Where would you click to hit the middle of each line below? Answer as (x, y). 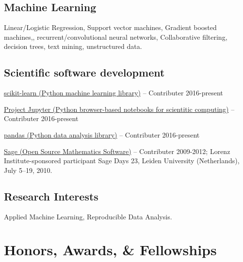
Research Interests (51, 196)
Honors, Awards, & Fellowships (110, 250)
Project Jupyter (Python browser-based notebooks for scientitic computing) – (119, 109)
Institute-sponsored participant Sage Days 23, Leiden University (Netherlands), (122, 161)
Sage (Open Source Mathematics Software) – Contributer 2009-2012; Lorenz (117, 151)
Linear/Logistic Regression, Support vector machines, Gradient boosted (110, 27)
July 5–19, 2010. (28, 170)
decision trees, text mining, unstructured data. (73, 46)
